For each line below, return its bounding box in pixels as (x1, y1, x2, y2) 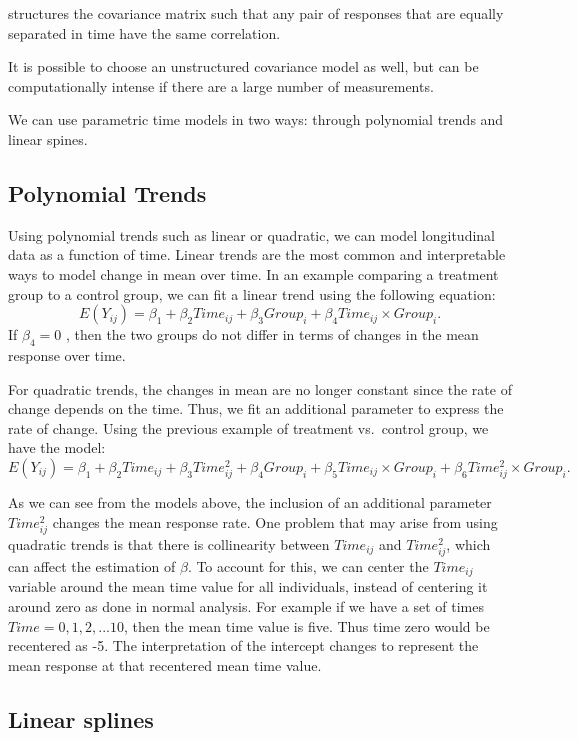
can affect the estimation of (8, 555, 176, 576)
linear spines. (8, 128, 88, 149)
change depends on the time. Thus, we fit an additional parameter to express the (8, 398, 504, 419)
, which (446, 533, 491, 554)
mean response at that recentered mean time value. (8, 654, 322, 675)
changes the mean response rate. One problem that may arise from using (52, 511, 498, 532)
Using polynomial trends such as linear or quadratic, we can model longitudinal (8, 224, 496, 245)
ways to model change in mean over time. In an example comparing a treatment (8, 263, 499, 284)
